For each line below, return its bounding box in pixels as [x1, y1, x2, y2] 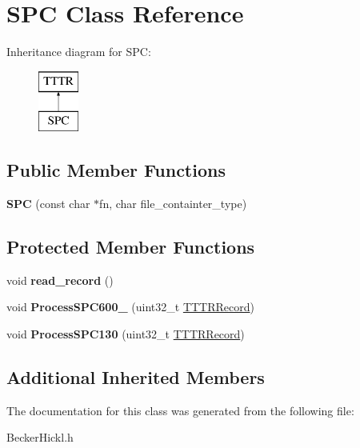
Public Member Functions [6, 158, 226, 182]
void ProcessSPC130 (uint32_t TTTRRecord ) [6, 326, 245, 342]
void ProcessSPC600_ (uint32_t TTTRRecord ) [6, 298, 254, 315]
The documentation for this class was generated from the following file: [6, 402, 354, 418]
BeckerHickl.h [6, 429, 74, 446]
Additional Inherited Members [6, 365, 265, 390]
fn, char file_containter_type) [99, 195, 247, 212]
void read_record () [6, 271, 114, 288]
